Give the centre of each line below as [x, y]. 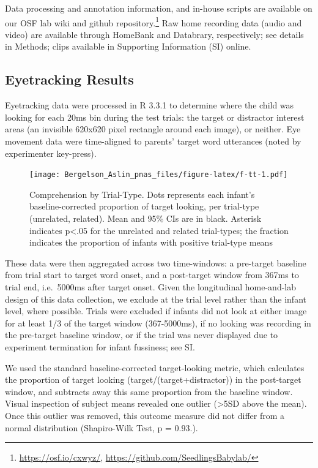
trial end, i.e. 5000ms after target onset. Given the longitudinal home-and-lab [151, 287]
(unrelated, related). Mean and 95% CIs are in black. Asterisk [146, 218]
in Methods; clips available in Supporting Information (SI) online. [128, 46]
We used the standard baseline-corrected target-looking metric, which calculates [155, 367]
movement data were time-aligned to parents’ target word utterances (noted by [153, 141]
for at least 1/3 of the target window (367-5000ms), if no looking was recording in [158, 323]
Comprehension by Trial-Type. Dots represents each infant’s [142, 194]
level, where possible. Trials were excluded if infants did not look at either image [156, 311]
